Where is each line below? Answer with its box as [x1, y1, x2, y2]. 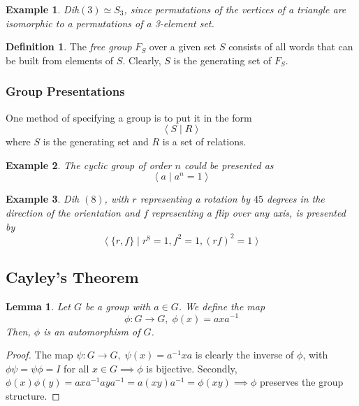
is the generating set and [43, 134, 149, 149]
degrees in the [266, 191, 325, 206]
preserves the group [260, 375, 344, 389]
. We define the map [178, 298, 265, 313]
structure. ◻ [6, 388, 60, 403]
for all [64, 361, 89, 375]
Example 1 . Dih [6, 2, 80, 16]
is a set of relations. [162, 134, 247, 149]
